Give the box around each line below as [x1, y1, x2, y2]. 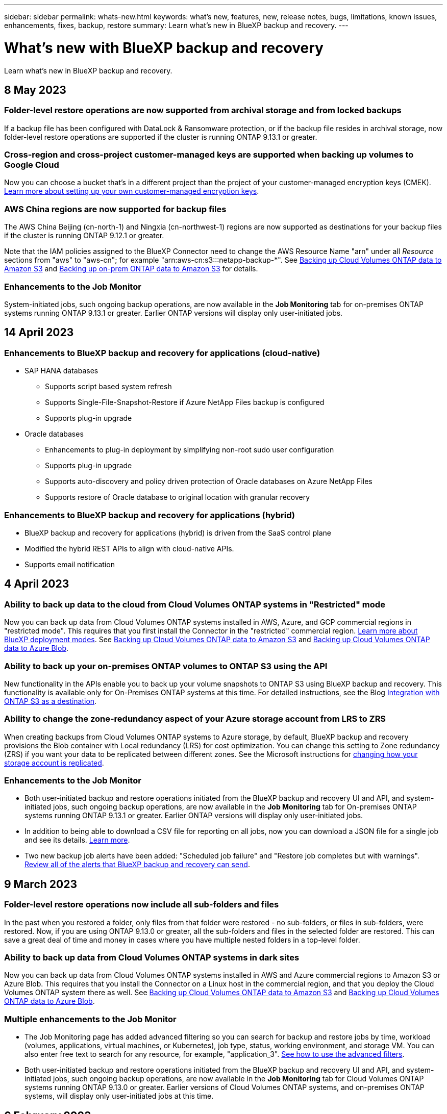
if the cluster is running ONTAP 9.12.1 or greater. [4, 231, 164, 240]
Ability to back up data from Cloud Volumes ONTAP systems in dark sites [4, 952, 300, 963]
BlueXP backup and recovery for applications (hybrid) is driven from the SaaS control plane [24, 528, 332, 537]
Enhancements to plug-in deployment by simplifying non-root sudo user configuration [45, 445, 334, 454]
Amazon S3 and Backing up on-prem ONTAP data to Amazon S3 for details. [4, 264, 258, 273]
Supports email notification [24, 560, 115, 569]
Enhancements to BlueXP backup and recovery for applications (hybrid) [4, 510, 295, 520]
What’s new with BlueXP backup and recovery [4, 39, 324, 57]
